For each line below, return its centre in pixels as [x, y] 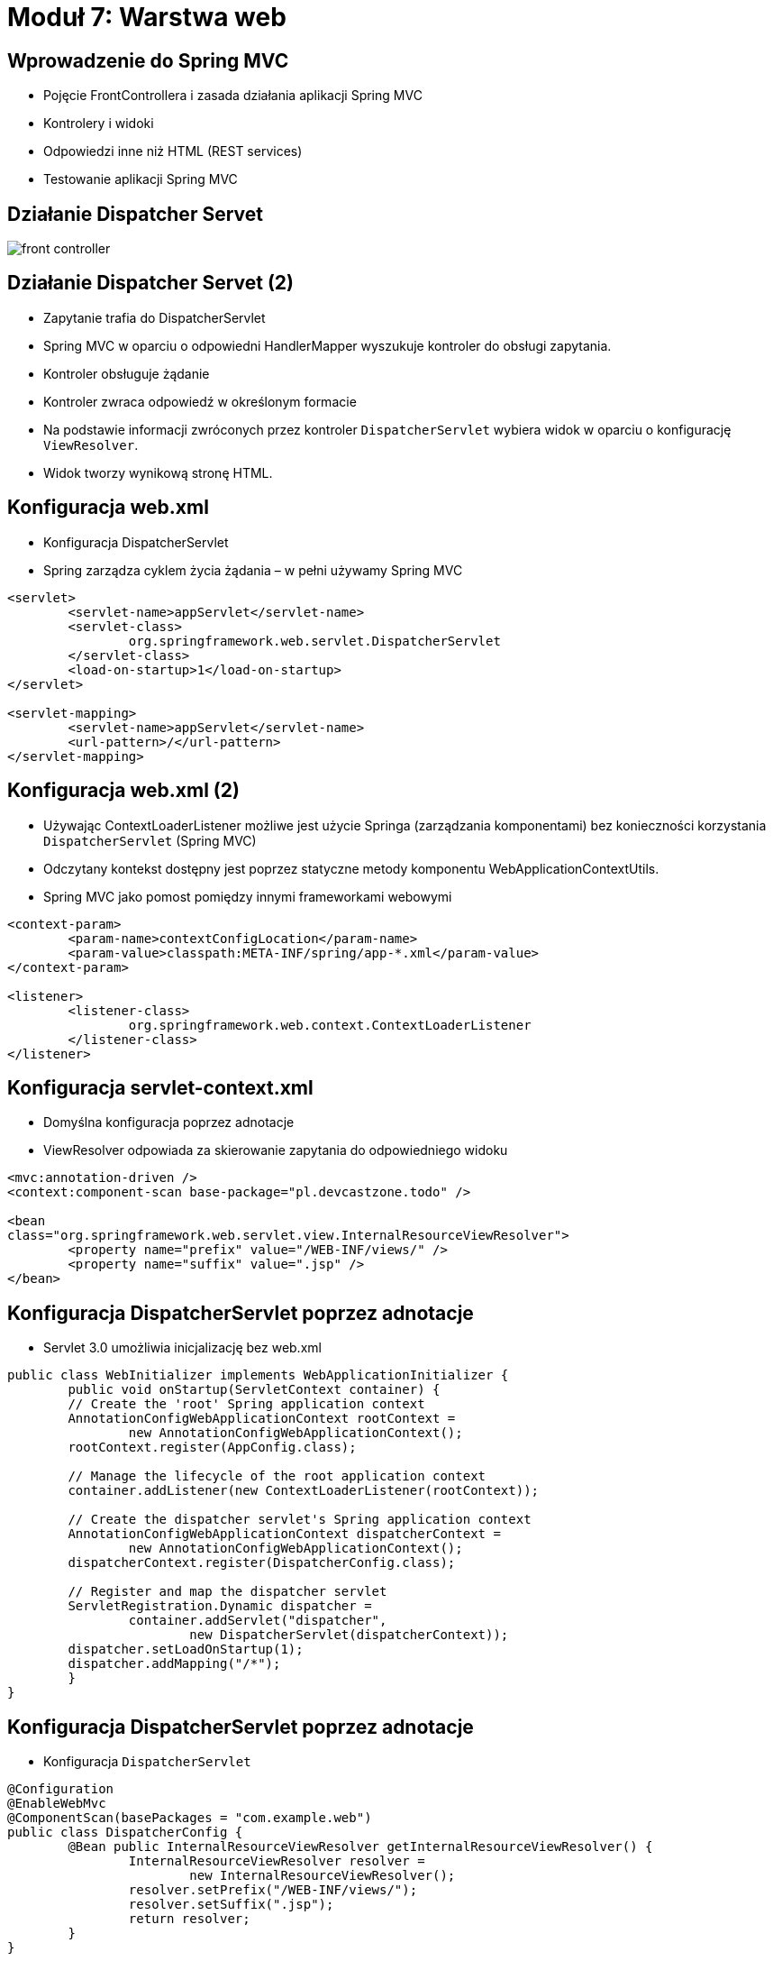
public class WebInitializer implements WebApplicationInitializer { [258, 1375]
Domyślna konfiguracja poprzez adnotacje [169, 1123]
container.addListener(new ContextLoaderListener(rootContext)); [304, 1491]
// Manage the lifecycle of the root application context [277, 1476]
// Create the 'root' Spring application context [246, 1404]
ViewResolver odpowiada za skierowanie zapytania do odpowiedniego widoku [276, 1150]
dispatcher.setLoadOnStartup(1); [186, 1649]
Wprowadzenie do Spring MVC [148, 60]
